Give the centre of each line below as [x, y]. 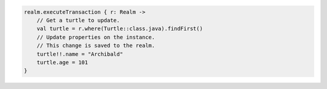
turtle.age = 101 [62, 62]
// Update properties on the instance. [96, 37]
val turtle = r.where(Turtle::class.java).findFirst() [120, 29]
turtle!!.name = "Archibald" [80, 54]
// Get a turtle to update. [78, 20]
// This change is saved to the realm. [96, 46]
